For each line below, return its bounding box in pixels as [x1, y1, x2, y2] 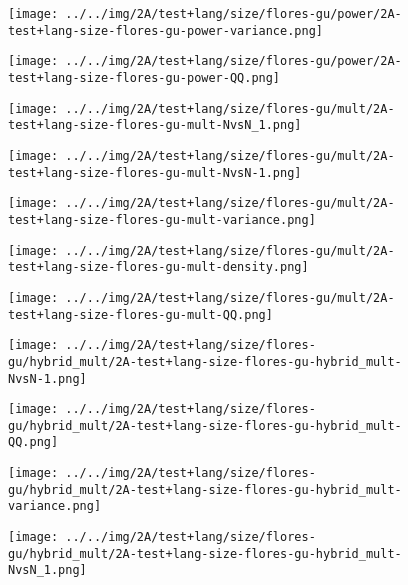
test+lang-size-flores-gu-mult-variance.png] [8, 212, 316, 227]
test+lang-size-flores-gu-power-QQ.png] [8, 70, 281, 85]
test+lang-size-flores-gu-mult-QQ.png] [8, 307, 273, 322]
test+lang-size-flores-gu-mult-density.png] [8, 260, 309, 275]
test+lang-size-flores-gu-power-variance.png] [8, 23, 323, 38]
